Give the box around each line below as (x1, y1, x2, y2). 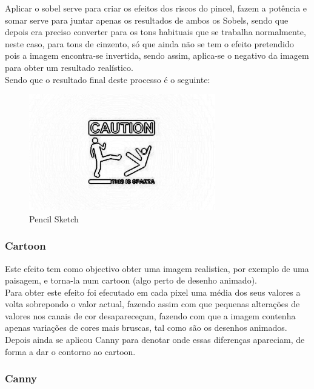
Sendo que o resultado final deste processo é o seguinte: (5, 73, 210, 85)
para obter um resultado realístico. (5, 61, 133, 73)
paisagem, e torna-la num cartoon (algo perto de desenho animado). (5, 274, 257, 287)
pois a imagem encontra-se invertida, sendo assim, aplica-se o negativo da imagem (5, 49, 309, 62)
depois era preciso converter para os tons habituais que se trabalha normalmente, (5, 25, 306, 38)
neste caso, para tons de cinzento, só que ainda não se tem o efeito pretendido (5, 37, 294, 50)
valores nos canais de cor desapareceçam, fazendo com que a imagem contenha (5, 309, 296, 322)
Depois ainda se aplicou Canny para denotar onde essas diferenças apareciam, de (5, 333, 305, 346)
